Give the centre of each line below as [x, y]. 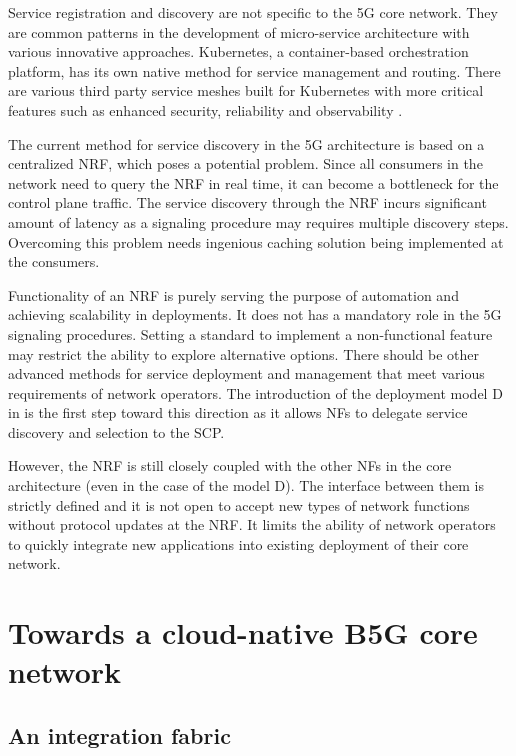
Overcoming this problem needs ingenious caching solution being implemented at [256, 241]
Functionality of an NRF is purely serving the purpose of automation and [233, 294]
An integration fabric [119, 734]
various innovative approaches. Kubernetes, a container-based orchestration [238, 51]
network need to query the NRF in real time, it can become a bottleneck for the [253, 182]
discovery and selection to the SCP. [116, 431]
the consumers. [54, 261]
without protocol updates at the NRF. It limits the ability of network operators [252, 524]
